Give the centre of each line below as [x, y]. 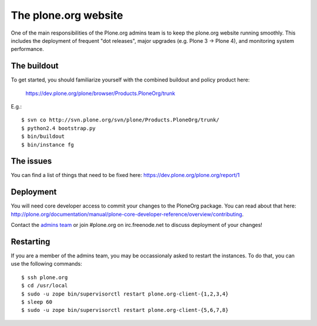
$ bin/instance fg [48, 145]
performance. [27, 49]
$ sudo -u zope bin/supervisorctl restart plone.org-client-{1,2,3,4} [125, 294]
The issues [31, 161]
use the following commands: [46, 264]
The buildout [35, 66]
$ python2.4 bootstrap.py [59, 128]
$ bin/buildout [43, 137]
